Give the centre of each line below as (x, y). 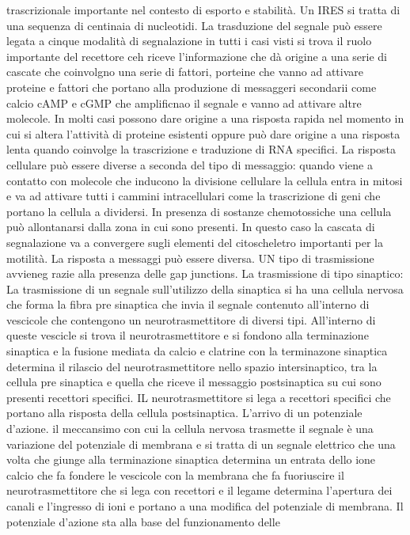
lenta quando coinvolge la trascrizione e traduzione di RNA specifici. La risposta (201, 149)
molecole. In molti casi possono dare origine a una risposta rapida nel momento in (205, 118)
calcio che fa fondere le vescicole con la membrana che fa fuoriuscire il (175, 474)
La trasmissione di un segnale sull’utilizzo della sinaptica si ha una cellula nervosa (205, 288)
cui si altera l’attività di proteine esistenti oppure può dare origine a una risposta (203, 133)
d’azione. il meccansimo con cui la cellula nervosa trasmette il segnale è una (190, 429)
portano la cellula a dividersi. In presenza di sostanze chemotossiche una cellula (199, 211)
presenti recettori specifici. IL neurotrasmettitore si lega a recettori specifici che (199, 397)
